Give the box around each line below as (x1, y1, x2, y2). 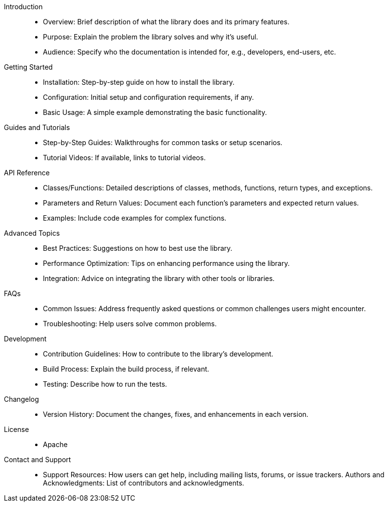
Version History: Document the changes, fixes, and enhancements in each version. (43, 410, 309, 418)
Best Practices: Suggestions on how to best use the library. (43, 244, 233, 252)
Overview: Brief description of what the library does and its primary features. (43, 18, 290, 26)
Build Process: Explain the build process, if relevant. (43, 365, 210, 373)
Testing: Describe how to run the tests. (43, 380, 167, 388)
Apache (43, 440, 68, 449)
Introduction (4, 2, 43, 11)
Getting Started (4, 63, 53, 71)
